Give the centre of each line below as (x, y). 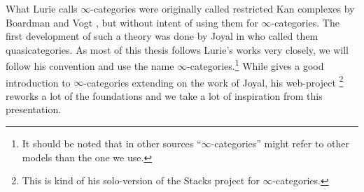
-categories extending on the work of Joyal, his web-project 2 (213, 81)
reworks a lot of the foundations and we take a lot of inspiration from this (164, 95)
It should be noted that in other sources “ (112, 143)
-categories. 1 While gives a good (255, 65)
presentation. (34, 109)
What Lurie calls (42, 8)
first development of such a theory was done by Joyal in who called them (162, 36)
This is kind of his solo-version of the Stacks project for (141, 180)
